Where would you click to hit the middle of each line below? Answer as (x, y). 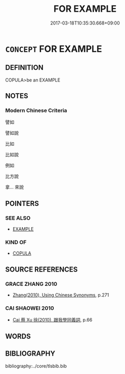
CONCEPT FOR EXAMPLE (54, 49)
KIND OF (16, 243)
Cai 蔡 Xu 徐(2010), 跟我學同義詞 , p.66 (52, 320)
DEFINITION (25, 68)
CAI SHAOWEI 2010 (30, 308)
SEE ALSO (18, 218)
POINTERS (22, 204)
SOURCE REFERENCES (41, 269)
